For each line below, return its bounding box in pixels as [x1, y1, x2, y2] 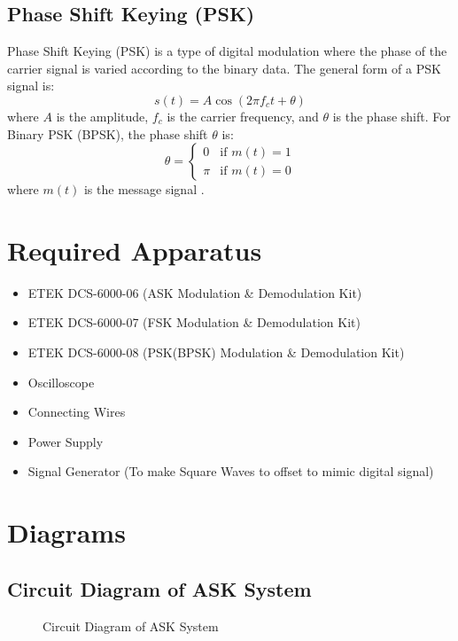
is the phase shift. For [332, 106, 451, 125]
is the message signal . [83, 180, 205, 199]
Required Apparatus [7, 231, 262, 268]
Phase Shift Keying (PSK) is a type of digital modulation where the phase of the [7, 42, 447, 60]
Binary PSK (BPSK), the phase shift [7, 124, 208, 143]
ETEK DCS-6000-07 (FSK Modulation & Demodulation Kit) [27, 313, 361, 332]
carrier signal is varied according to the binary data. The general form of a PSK [7, 59, 441, 77]
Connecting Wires [27, 403, 126, 421]
